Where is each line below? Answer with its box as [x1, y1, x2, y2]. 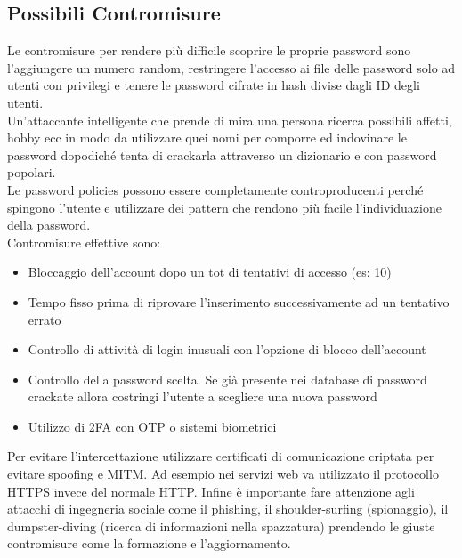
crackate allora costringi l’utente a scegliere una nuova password [28, 387, 377, 406]
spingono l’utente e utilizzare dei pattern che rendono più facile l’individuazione [7, 198, 442, 216]
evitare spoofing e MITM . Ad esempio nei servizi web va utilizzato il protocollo [7, 465, 439, 483]
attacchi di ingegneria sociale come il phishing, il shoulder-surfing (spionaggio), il [7, 499, 449, 518]
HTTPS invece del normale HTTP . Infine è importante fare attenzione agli [7, 481, 415, 500]
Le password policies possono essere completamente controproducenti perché [7, 180, 424, 198]
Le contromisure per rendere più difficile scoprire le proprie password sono [7, 41, 411, 60]
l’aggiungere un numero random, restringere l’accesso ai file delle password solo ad [7, 58, 456, 77]
